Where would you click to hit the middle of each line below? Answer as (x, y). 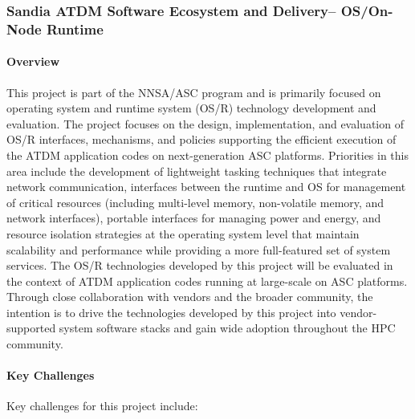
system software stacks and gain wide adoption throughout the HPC (227, 328)
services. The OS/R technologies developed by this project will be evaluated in (200, 265)
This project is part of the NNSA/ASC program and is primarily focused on (194, 92)
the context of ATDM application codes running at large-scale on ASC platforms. (207, 281)
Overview (33, 61)
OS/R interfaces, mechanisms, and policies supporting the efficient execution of (201, 139)
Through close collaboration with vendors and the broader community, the (190, 297)
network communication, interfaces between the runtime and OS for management (206, 187)
